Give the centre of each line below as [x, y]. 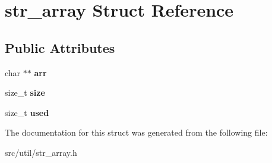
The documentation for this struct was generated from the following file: [136, 132]
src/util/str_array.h [41, 152]
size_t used [27, 112]
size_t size [25, 93]
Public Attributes [60, 47]
